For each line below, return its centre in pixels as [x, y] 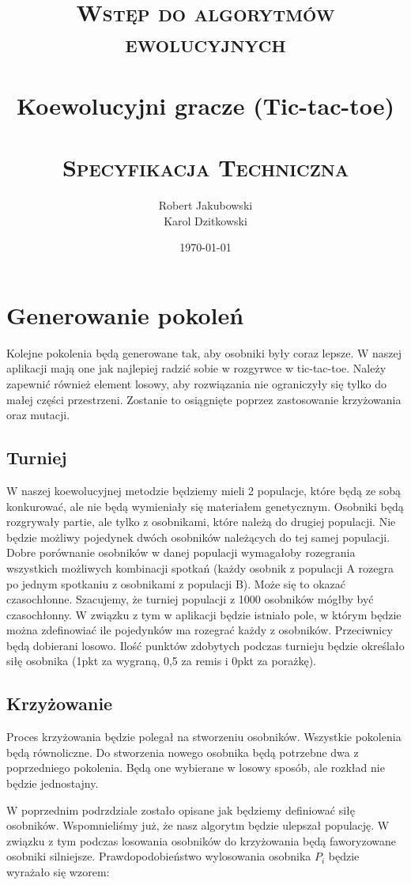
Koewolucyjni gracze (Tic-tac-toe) [205, 105]
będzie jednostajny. [53, 783]
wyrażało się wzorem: [58, 872]
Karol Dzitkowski [205, 220]
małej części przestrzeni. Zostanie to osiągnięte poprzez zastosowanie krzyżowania [204, 399]
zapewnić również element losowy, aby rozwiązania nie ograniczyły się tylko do [196, 383]
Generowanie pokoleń [125, 314]
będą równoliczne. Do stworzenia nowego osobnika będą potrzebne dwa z [183, 752]
